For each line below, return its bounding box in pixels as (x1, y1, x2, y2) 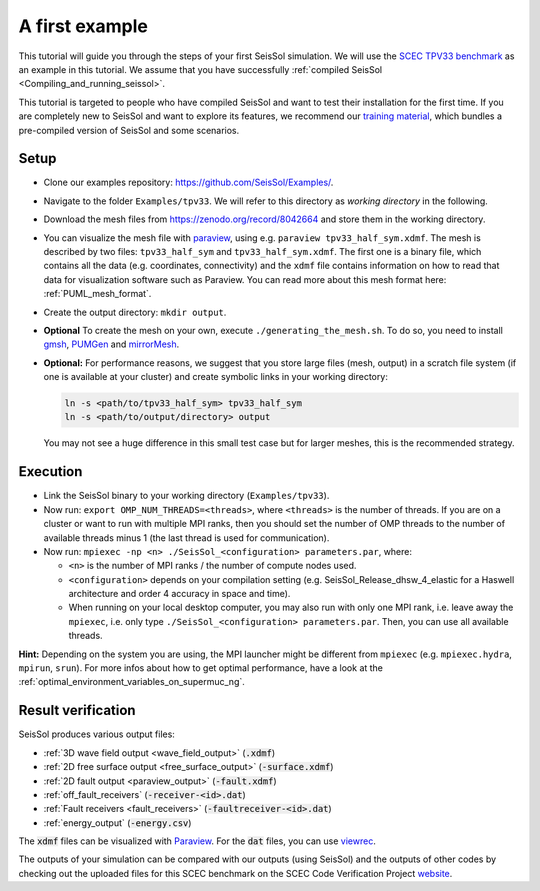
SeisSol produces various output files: (18, 728, 175, 740)
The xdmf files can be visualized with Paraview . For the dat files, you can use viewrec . (18, 835, 377, 847)
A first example (18, 15, 149, 37)
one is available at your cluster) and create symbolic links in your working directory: (43, 371, 389, 383)
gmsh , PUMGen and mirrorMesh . (43, 338, 180, 350)
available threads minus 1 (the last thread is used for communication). (43, 531, 330, 544)
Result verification (18, 702, 136, 719)
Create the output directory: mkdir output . (43, 306, 227, 318)
